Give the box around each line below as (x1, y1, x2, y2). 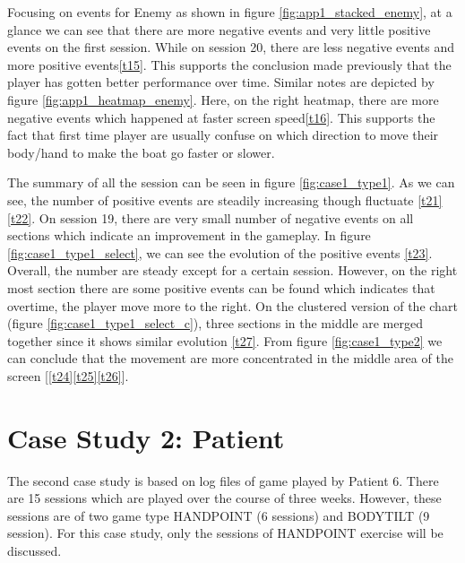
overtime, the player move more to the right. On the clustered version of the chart (7, 296, 458, 315)
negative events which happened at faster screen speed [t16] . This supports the (7, 108, 435, 126)
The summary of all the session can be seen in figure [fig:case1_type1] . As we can (7, 173, 455, 192)
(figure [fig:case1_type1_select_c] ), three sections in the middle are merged (7, 314, 423, 333)
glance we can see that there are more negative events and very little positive (7, 20, 431, 39)
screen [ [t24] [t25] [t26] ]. (7, 366, 129, 385)
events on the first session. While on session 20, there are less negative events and (7, 38, 455, 56)
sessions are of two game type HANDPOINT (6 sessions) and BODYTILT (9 (7, 506, 430, 524)
